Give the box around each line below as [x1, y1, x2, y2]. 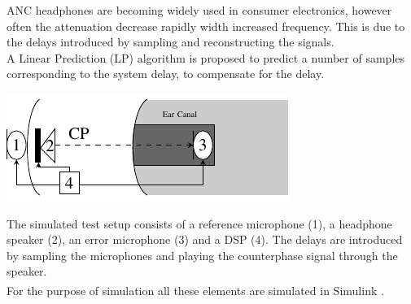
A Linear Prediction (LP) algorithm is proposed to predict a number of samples [7, 49, 405, 66]
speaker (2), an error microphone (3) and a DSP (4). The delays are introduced [7, 231, 403, 248]
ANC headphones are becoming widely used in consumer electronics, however [7, 2, 392, 18]
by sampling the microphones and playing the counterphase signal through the [7, 246, 398, 263]
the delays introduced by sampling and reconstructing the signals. [7, 33, 334, 50]
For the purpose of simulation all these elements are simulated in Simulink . [7, 281, 384, 298]
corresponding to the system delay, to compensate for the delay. [7, 65, 325, 82]
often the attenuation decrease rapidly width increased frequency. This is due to [7, 17, 405, 34]
